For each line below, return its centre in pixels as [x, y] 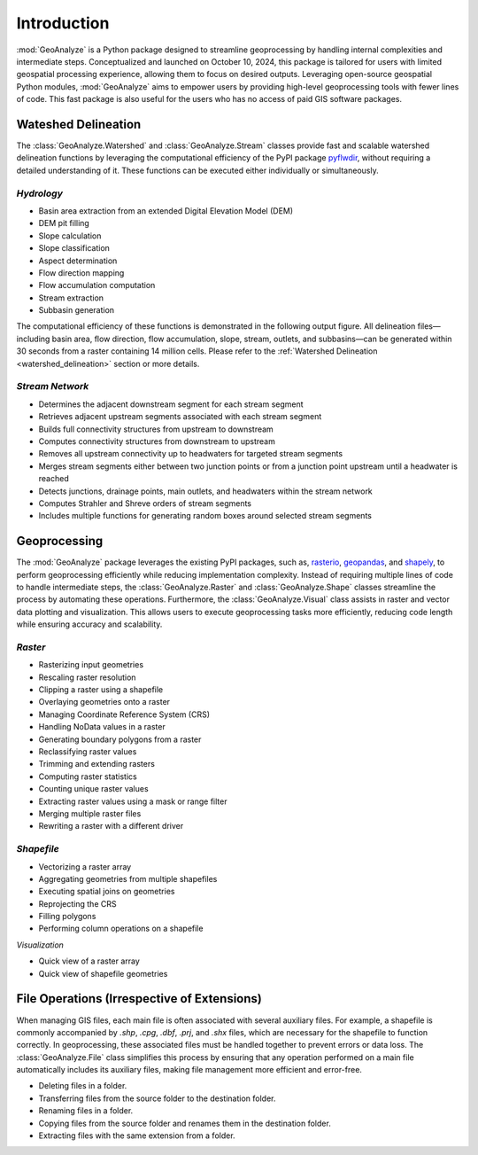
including [33, 339]
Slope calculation [70, 236]
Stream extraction [71, 298]
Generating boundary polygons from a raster [120, 739]
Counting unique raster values [94, 789]
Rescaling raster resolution [87, 677]
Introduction [63, 23]
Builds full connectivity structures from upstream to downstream [156, 429]
